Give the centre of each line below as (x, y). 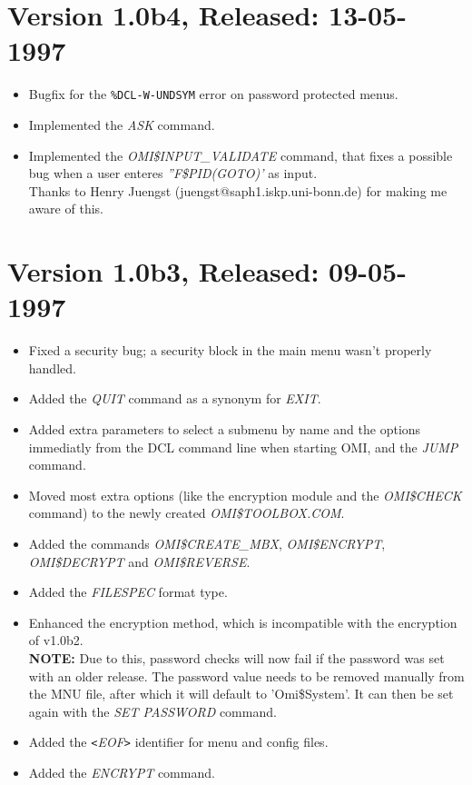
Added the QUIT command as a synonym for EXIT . (175, 398)
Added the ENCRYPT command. (122, 772)
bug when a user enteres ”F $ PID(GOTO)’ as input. (173, 173)
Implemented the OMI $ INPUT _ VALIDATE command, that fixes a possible (241, 155)
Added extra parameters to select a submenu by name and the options (225, 429)
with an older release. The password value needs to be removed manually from (246, 676)
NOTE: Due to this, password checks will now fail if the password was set (236, 657)
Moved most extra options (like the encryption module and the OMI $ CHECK (245, 495)
